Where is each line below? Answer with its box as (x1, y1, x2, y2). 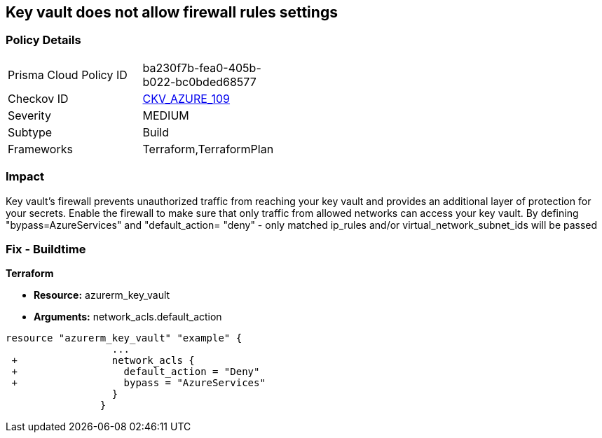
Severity (8, 108, 51, 122)
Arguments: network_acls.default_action (34, 311, 222, 323)
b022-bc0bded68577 (142, 74, 256, 89)
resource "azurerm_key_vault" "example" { (6, 332, 242, 344)
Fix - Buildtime (6, 241, 86, 256)
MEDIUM (142, 108, 189, 122)
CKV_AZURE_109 (142, 91, 231, 106)
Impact (6, 169, 45, 184)
